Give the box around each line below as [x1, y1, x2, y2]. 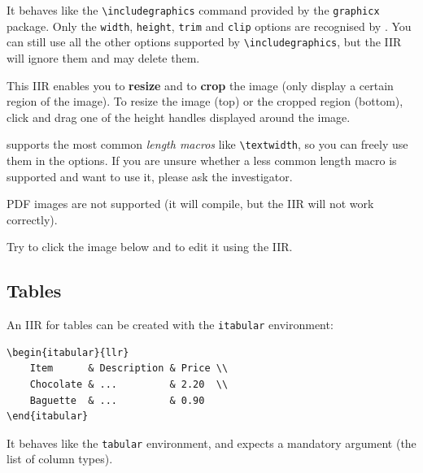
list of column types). [7, 450, 113, 467]
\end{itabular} [7, 410, 89, 423]
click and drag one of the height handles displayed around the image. [7, 108, 351, 125]
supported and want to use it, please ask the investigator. [7, 167, 293, 184]
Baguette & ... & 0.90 [29, 394, 205, 406]
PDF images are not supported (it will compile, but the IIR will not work [7, 195, 374, 212]
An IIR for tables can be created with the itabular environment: [7, 316, 334, 333]
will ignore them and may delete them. [7, 49, 200, 66]
